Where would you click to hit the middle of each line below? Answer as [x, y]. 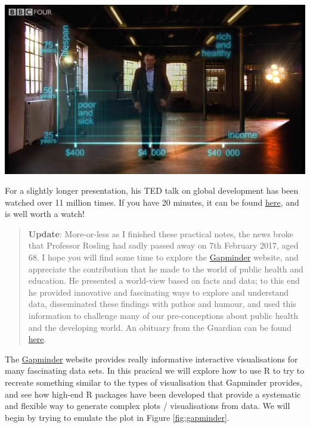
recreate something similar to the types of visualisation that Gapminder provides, [154, 382]
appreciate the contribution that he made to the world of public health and [166, 269]
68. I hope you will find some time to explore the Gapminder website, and [163, 257]
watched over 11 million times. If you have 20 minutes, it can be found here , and [152, 202]
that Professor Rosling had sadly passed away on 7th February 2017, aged [163, 245]
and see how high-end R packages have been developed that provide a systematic [153, 394]
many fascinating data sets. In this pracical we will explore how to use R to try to [155, 370]
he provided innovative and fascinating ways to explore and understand [159, 292]
